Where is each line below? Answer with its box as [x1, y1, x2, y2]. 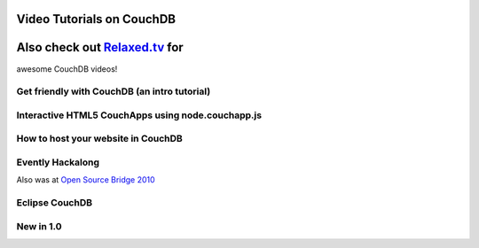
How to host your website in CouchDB [16, 133, 184, 145]
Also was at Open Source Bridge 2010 [16, 174, 155, 185]
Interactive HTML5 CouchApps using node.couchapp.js [16, 109, 262, 121]
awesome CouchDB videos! [16, 63, 118, 74]
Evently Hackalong [16, 156, 100, 168]
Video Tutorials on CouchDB [16, 12, 177, 27]
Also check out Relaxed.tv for [16, 40, 184, 55]
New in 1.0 [16, 220, 62, 232]
